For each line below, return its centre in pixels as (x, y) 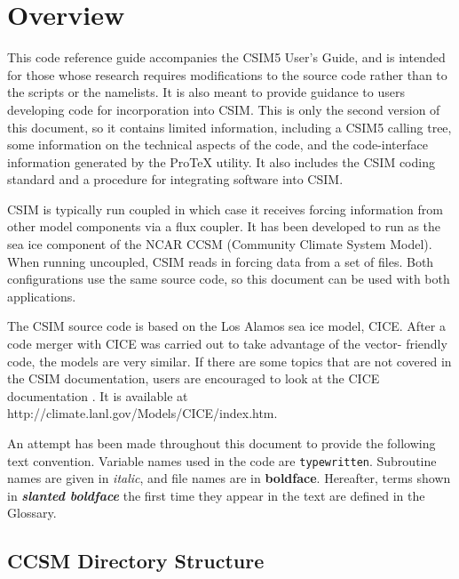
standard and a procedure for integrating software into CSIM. (175, 179)
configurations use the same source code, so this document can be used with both (229, 279)
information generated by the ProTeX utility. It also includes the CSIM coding (221, 161)
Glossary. (32, 513)
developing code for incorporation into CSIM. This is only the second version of (224, 109)
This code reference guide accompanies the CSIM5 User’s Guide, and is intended (226, 57)
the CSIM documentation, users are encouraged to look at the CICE (194, 378)
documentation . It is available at (98, 395)
